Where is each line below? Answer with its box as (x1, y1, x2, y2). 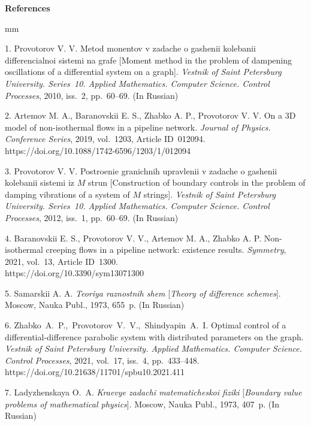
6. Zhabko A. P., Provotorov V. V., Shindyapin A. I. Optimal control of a (5, 319, 286, 331)
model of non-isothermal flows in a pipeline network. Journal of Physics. (5, 120, 271, 133)
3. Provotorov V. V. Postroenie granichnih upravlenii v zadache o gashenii (5, 164, 277, 177)
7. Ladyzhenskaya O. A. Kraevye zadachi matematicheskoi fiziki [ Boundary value (5, 386, 302, 398)
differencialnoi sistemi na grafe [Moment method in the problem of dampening (5, 53, 292, 66)
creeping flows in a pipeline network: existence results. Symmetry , (46, 243, 286, 256)
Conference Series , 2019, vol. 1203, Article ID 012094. (5, 132, 206, 145)
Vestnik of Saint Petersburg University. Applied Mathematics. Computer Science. (5, 342, 303, 355)
